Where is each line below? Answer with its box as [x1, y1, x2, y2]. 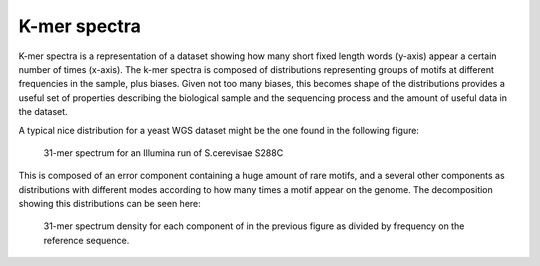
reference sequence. [43, 234, 130, 246]
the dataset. [18, 106, 69, 118]
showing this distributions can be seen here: [18, 198, 202, 210]
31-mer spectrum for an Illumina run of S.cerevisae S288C [43, 146, 284, 159]
